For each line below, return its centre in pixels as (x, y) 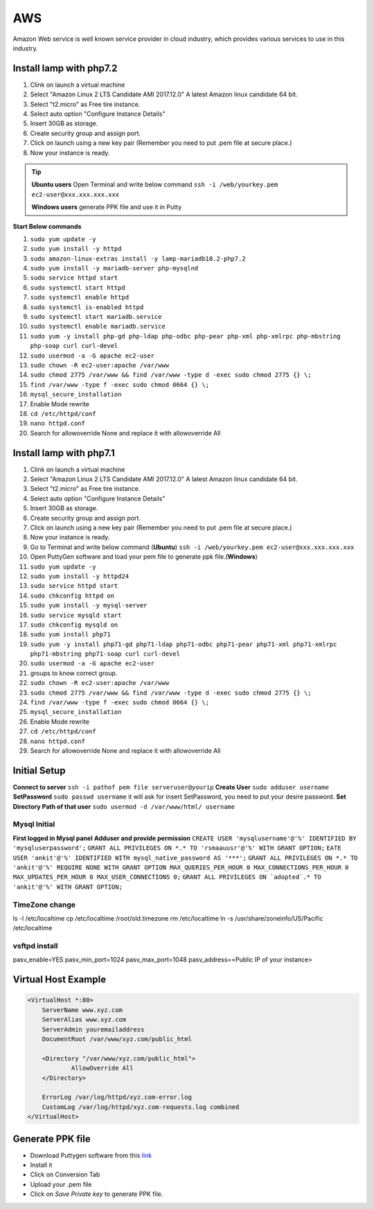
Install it (41, 1165)
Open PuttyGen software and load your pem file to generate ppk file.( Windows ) (144, 557)
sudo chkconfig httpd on (72, 595)
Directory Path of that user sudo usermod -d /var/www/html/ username (124, 806)
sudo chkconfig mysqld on (74, 625)
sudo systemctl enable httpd (80, 297)
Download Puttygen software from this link (91, 1155)
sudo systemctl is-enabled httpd (87, 307)
